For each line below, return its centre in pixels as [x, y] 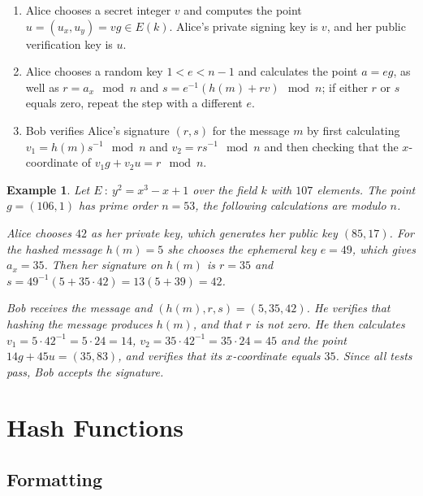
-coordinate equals [276, 356]
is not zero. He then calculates [330, 323]
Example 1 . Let [48, 189]
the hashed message [54, 248]
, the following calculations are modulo [291, 205]
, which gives [384, 248]
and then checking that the [331, 146]
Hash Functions [95, 427]
